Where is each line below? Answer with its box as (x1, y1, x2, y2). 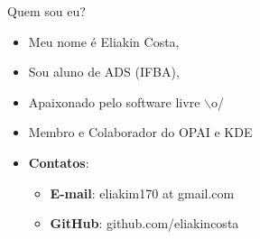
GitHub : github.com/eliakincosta (50, 214, 239, 233)
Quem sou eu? (7, 2, 86, 20)
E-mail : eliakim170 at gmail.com (50, 183, 235, 202)
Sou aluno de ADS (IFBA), (28, 62, 180, 81)
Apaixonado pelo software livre (28, 92, 200, 111)
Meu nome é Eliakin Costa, (28, 32, 180, 51)
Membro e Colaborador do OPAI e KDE (28, 123, 253, 142)
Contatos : (28, 152, 89, 171)
